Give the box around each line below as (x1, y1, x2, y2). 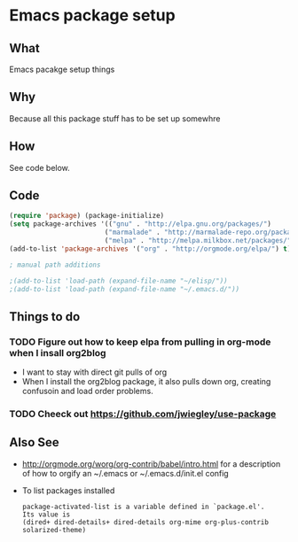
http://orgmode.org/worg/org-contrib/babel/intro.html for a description (21, 458, 281, 469)
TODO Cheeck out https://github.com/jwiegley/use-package (9, 408, 277, 421)
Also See (9, 435, 59, 450)
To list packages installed (21, 484, 115, 496)
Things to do (9, 309, 81, 324)
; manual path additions (9, 260, 101, 269)
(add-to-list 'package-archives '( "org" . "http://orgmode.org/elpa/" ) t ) (9, 244, 292, 253)
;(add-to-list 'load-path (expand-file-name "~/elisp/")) (9, 276, 228, 285)
